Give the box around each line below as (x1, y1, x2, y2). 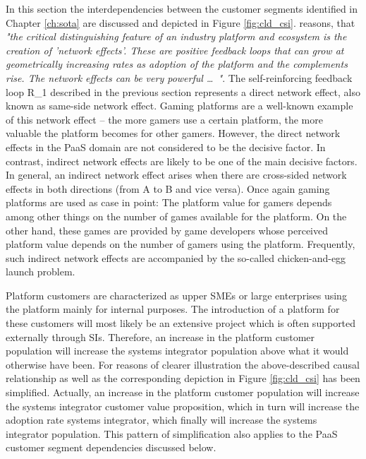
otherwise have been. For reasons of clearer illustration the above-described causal (6, 357, 360, 371)
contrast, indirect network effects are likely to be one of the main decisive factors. (6, 153, 358, 168)
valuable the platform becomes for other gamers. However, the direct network (6, 126, 341, 141)
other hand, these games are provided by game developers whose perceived (6, 222, 329, 237)
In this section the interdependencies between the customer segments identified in (6, 1, 358, 16)
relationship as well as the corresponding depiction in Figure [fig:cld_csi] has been (6, 371, 360, 386)
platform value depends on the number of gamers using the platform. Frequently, (6, 237, 355, 251)
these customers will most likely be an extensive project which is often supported (6, 316, 356, 330)
